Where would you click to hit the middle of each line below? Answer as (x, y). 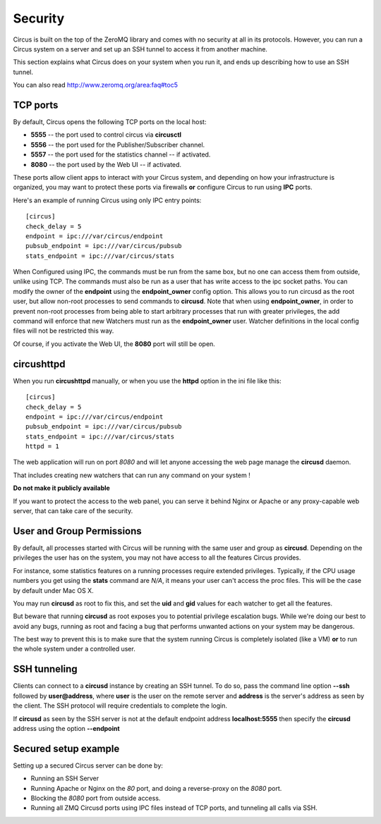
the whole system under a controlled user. (74, 649)
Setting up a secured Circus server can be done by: (88, 765)
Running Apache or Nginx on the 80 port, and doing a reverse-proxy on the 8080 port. (156, 788)
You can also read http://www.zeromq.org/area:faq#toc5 (95, 85)
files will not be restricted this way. (64, 331)
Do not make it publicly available (62, 488)
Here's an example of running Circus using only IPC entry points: (107, 200)
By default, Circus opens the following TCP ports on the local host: (110, 122)
